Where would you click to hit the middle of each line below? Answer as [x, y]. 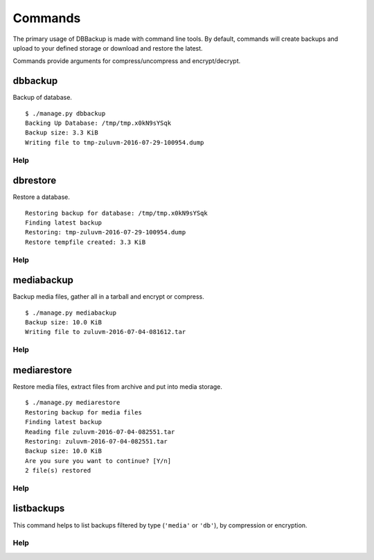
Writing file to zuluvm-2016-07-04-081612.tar [106, 332]
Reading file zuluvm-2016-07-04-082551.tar [100, 432]
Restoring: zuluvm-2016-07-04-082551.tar [96, 441]
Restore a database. [42, 197]
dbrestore [35, 181]
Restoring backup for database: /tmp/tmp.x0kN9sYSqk [116, 213]
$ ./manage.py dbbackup [65, 113]
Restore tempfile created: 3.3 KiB [86, 242]
